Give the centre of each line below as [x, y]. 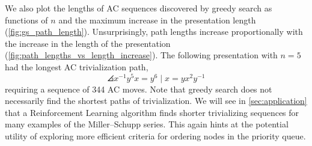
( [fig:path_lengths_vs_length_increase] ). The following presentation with [141, 55]
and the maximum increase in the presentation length [157, 20]
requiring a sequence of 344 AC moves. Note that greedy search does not [139, 89]
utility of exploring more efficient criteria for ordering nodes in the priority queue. [155, 136]
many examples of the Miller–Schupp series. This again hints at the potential [147, 124]
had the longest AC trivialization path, [77, 66]
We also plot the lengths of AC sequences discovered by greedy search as [139, 8]
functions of [26, 20]
